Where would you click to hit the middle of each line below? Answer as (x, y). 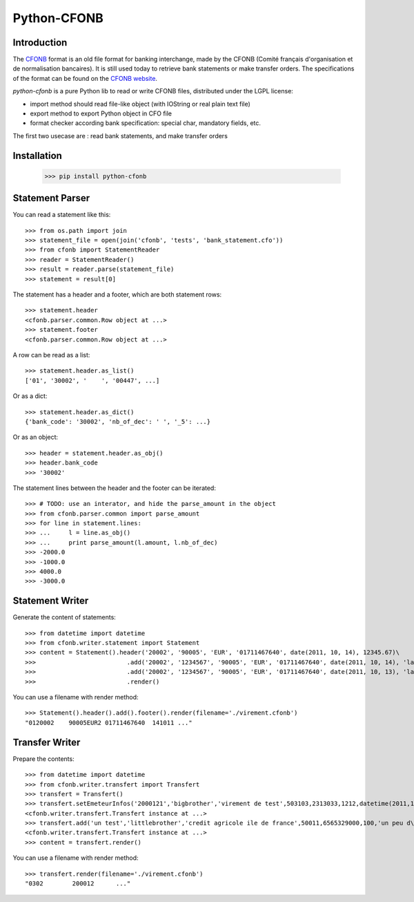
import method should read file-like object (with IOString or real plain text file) (140, 104)
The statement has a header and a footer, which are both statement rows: (117, 294)
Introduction (40, 43)
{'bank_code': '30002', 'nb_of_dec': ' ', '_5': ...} (118, 421)
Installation (37, 156)
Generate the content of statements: (65, 617)
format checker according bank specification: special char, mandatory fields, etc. (146, 123)
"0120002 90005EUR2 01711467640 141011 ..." (109, 723)
